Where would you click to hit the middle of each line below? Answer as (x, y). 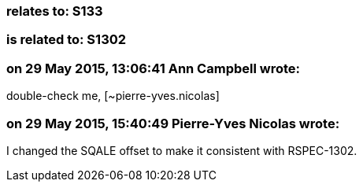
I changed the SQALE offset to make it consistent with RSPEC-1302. (182, 150)
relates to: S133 (55, 11)
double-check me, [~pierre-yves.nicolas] (113, 96)
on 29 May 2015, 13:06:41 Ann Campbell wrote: (154, 68)
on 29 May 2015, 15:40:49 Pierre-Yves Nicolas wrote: (173, 123)
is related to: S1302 (67, 40)
